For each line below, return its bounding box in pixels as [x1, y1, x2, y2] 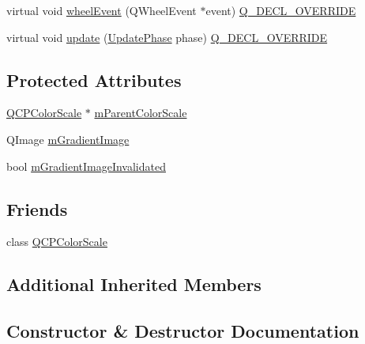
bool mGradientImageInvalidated [6, 157, 166, 174]
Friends [6, 196, 68, 221]
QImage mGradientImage [6, 130, 130, 147]
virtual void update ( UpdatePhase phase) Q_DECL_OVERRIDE [6, 28, 328, 45]
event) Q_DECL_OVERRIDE [205, 2, 356, 18]
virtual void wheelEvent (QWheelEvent [6, 2, 197, 18]
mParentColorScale [94, 104, 187, 121]
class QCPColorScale [6, 233, 107, 250]
